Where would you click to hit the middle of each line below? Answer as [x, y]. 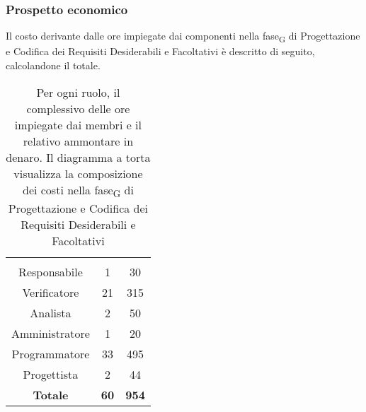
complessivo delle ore [78, 108]
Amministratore [51, 333]
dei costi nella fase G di [78, 190]
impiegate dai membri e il [78, 124]
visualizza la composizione [78, 173]
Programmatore [51, 353]
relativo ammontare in [78, 141]
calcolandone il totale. [53, 65]
